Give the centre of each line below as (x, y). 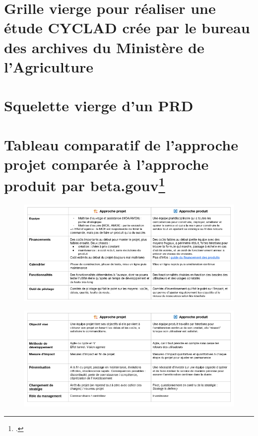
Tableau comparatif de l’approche (121, 144)
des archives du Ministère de (104, 47)
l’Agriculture (49, 66)
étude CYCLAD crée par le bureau (127, 28)
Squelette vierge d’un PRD (99, 106)
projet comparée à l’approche (106, 164)
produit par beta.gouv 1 (85, 184)
